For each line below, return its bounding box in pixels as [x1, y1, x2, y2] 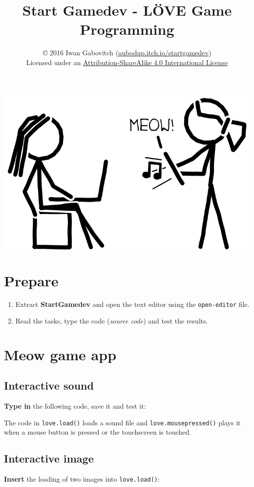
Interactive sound [4, 378, 94, 393]
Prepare [4, 271, 59, 291]
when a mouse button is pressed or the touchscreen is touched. [4, 427, 191, 437]
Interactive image [4, 451, 94, 466]
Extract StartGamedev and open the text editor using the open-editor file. [15, 299, 250, 309]
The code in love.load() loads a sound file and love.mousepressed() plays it [4, 417, 241, 427]
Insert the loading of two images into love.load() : [4, 474, 160, 484]
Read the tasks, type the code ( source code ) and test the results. [15, 315, 208, 325]
